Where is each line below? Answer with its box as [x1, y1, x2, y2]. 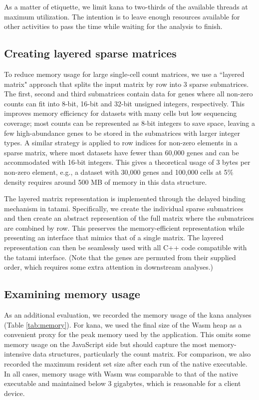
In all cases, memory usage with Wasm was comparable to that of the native [4, 368, 238, 379]
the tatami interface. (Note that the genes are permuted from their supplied [4, 252, 236, 262]
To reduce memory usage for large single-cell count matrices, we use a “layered [4, 68, 245, 79]
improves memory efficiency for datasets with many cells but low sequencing [4, 108, 237, 118]
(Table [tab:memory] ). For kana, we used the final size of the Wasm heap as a [4, 319, 242, 330]
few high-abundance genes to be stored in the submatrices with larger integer [4, 127, 240, 138]
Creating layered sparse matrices [4, 45, 177, 61]
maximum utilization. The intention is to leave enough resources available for [4, 11, 240, 21]
